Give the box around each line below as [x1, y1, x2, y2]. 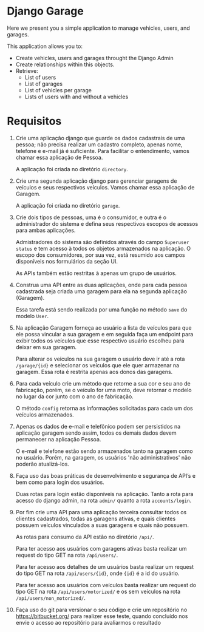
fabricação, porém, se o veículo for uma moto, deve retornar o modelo [15, 386, 192, 393]
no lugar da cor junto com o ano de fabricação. [15, 393, 134, 400]
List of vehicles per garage [24, 86, 92, 93]
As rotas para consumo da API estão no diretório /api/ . [15, 533, 154, 540]
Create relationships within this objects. [15, 61, 115, 68]
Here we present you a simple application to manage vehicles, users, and [7, 24, 190, 32]
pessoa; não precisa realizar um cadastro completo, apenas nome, [15, 141, 183, 148]
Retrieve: [15, 67, 38, 74]
